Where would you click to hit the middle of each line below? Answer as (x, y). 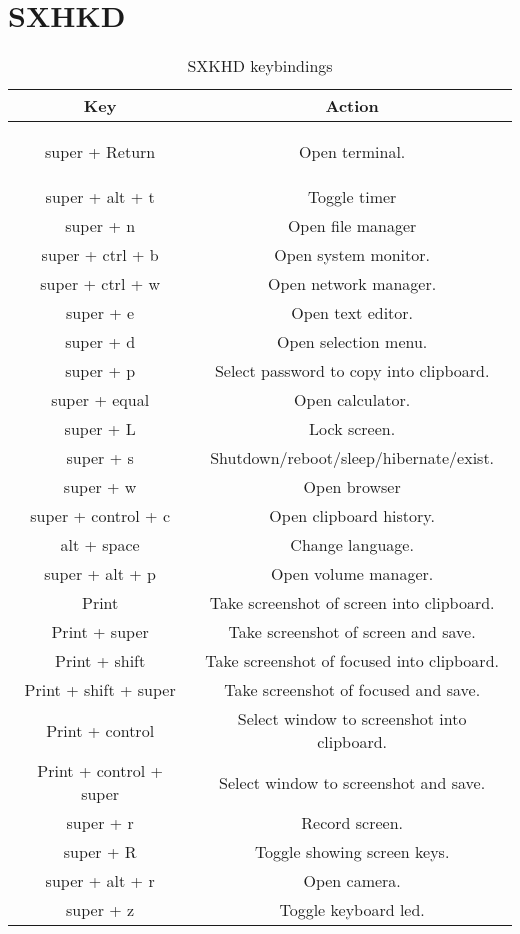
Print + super (100, 632)
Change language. (352, 545)
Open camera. (352, 881)
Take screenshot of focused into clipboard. (352, 661)
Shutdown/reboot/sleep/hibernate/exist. (352, 458)
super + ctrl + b (100, 255)
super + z (100, 910)
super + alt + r (100, 881)
